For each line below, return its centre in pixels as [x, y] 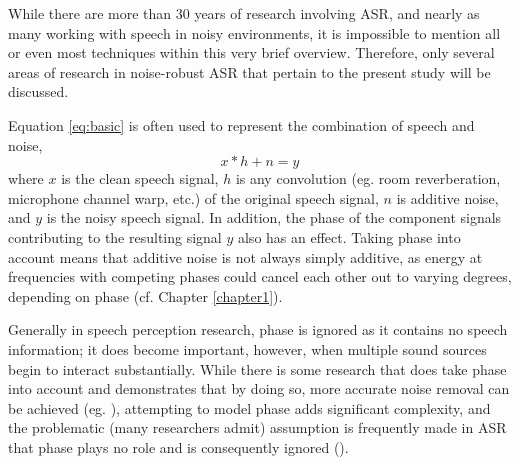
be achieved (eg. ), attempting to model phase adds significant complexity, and [249, 407]
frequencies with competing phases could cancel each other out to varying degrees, [260, 276]
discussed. [38, 91]
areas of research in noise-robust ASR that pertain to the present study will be [249, 71]
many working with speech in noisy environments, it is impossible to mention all [254, 32]
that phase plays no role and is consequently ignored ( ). [178, 446]
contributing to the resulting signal [115, 236]
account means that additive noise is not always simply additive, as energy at [245, 256]
